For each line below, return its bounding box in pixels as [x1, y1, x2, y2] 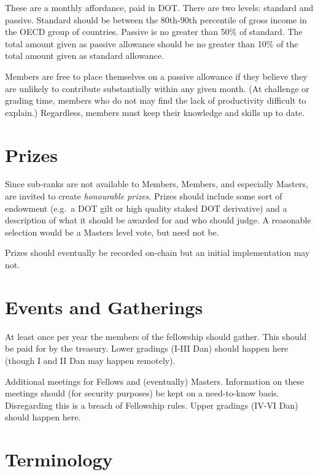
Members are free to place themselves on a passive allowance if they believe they [5, 69, 308, 82]
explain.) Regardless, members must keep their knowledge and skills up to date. [5, 106, 305, 118]
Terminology [5, 447, 113, 472]
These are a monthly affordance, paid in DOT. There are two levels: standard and [5, 1, 314, 14]
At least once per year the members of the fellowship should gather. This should [5, 330, 307, 342]
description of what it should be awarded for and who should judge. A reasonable [5, 214, 311, 226]
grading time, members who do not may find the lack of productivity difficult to [5, 94, 306, 107]
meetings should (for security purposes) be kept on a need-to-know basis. [5, 387, 279, 400]
